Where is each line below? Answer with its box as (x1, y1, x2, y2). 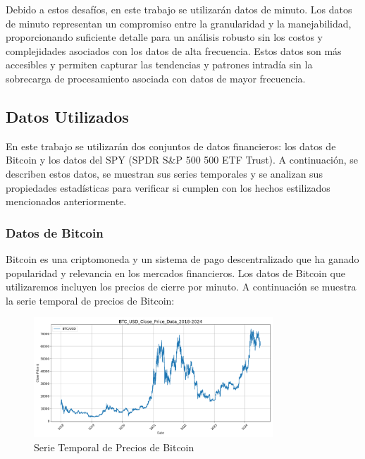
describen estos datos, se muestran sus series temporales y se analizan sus (6, 166, 323, 180)
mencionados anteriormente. (6, 194, 127, 209)
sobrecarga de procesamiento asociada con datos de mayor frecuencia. (6, 71, 306, 85)
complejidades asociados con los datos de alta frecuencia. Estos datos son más (6, 43, 342, 58)
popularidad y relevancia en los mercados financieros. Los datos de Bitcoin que (6, 265, 345, 280)
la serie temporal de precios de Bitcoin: (6, 293, 175, 307)
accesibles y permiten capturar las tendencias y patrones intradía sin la (6, 57, 313, 72)
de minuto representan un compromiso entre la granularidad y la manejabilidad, (6, 16, 352, 30)
